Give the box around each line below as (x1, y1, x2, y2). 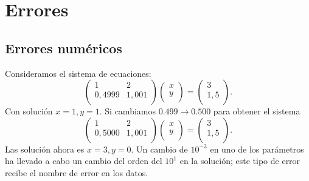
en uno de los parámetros (210, 142, 304, 155)
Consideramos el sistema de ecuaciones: (5, 67, 151, 79)
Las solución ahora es (5, 142, 85, 155)
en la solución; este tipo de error (179, 154, 300, 167)
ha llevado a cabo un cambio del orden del (5, 154, 162, 167)
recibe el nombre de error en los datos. (5, 166, 148, 179)
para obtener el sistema (213, 105, 300, 117)
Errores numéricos (5, 38, 122, 57)
